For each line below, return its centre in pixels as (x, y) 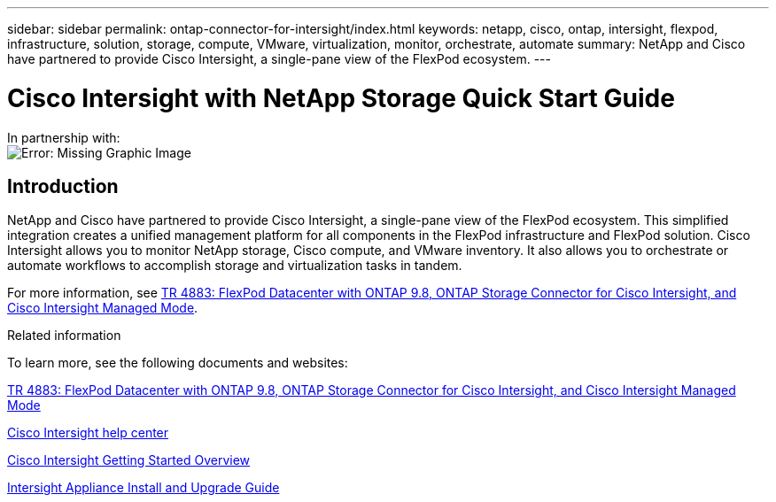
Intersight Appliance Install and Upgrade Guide (144, 488)
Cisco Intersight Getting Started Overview (129, 460)
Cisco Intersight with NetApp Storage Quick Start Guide (341, 98)
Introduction (63, 186)
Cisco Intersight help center (88, 433)
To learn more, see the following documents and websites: (178, 363)
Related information (64, 336)
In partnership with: (64, 137)
